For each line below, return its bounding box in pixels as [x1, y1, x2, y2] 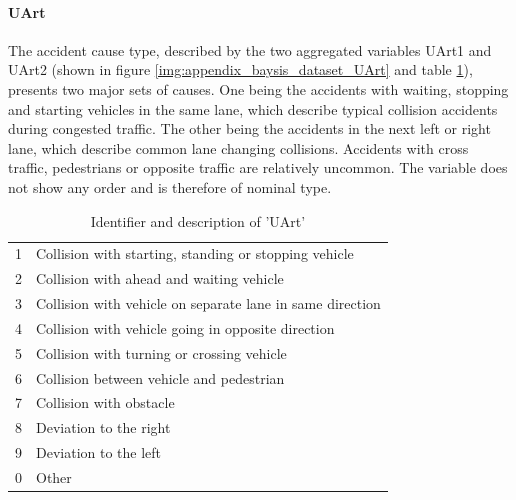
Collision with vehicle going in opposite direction [36, 317, 335, 338]
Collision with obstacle [36, 392, 175, 413]
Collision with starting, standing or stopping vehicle [36, 243, 354, 264]
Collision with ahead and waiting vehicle [36, 268, 284, 289]
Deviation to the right [36, 417, 171, 438]
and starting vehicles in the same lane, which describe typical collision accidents [8, 98, 498, 119]
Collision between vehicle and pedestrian [36, 367, 285, 388]
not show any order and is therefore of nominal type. [8, 176, 332, 197]
